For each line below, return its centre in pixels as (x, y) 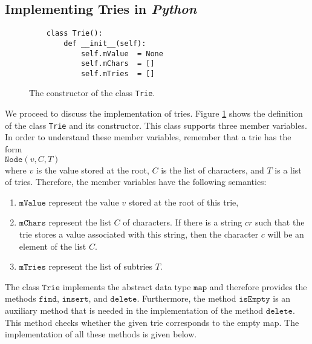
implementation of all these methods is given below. (101, 334)
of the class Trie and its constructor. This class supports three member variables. (156, 125)
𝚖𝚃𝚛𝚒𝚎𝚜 (32, 268)
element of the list (53, 246)
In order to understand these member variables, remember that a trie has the (148, 137)
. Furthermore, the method (187, 298)
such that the (280, 222)
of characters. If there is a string (183, 222)
